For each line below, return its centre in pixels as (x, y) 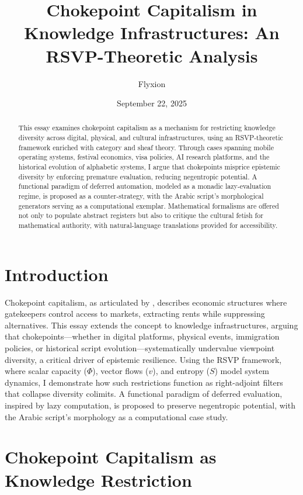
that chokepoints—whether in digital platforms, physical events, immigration (142, 336)
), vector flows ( (121, 371)
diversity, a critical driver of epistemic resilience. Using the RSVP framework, (143, 359)
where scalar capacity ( (46, 371)
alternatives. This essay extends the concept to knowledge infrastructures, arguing (151, 325)
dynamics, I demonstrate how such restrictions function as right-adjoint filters (144, 382)
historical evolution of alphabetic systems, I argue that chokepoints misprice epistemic (149, 167)
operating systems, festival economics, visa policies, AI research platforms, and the (144, 157)
